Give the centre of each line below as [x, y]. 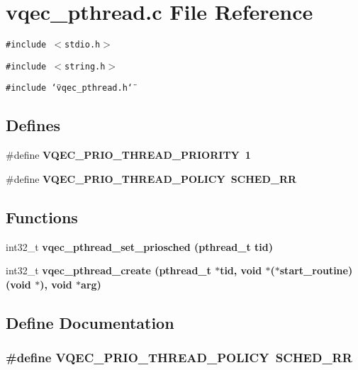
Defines [33, 125]
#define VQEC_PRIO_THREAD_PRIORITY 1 [128, 155]
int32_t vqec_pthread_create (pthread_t [108, 270]
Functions [42, 217]
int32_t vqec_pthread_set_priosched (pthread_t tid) [140, 246]
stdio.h [83, 45]
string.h [85, 66]
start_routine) [316, 270]
